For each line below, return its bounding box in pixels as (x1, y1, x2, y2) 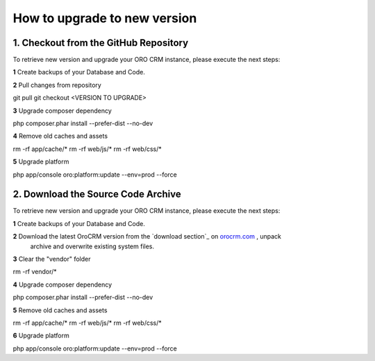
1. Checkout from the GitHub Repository (12, 37, 189, 49)
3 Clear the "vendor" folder (12, 255, 91, 264)
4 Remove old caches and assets (12, 132, 108, 141)
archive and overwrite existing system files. (30, 242, 155, 250)
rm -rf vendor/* (12, 268, 57, 276)
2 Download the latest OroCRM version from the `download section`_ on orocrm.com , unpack (12, 232, 281, 241)
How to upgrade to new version (12, 10, 197, 26)
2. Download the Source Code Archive (12, 188, 182, 200)
